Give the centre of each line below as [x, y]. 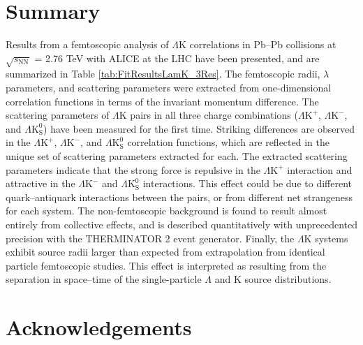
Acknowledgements [99, 327]
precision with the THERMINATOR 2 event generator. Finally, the [150, 238]
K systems [326, 238]
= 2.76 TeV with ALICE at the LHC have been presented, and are [177, 58]
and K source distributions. [273, 279]
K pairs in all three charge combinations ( [208, 115]
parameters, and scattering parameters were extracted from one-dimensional [169, 88]
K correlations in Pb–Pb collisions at [257, 44]
